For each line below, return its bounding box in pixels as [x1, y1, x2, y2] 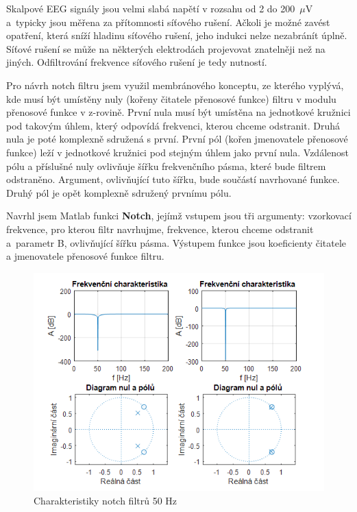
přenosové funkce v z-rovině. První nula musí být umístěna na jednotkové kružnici [6, 105, 351, 119]
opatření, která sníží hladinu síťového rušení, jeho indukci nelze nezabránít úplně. [6, 28, 347, 42]
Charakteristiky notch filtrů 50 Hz [34, 493, 177, 508]
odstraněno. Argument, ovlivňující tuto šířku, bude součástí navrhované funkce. [6, 172, 340, 186]
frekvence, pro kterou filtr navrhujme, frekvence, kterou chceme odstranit [6, 221, 314, 236]
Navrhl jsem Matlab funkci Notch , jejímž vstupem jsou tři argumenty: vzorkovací [6, 208, 352, 223]
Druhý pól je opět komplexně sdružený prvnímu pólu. [6, 185, 232, 199]
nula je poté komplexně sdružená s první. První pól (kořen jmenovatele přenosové [6, 132, 348, 146]
